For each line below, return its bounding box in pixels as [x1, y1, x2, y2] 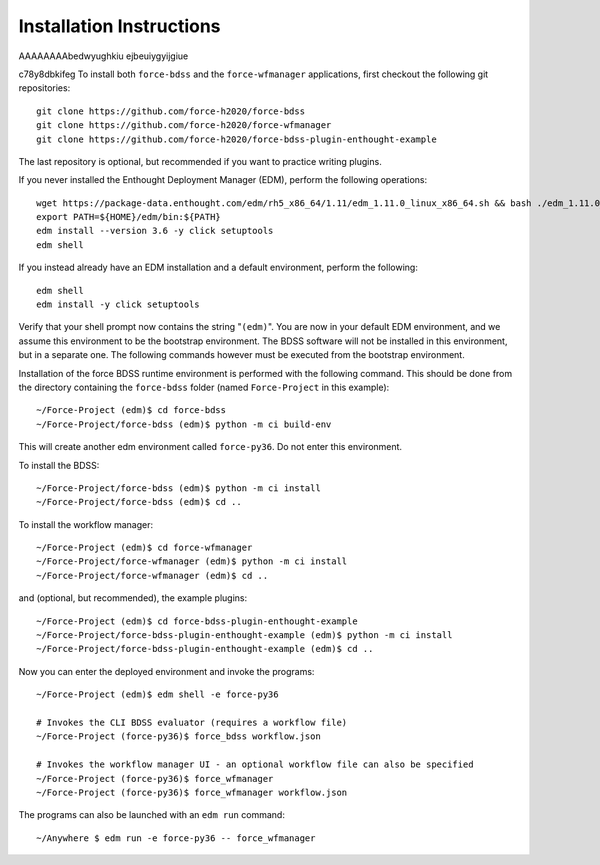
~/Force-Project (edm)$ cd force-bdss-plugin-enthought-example [36, 615, 359, 627]
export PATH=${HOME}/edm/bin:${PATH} [36, 211, 222, 223]
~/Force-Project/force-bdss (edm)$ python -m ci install [36, 482, 322, 494]
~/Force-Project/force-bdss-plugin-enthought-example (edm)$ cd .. [36, 643, 374, 655]
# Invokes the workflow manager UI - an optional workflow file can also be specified [36, 759, 474, 770]
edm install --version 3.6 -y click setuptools [36, 225, 274, 237]
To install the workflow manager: [18, 518, 154, 530]
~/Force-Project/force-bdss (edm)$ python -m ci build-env [36, 418, 332, 430]
